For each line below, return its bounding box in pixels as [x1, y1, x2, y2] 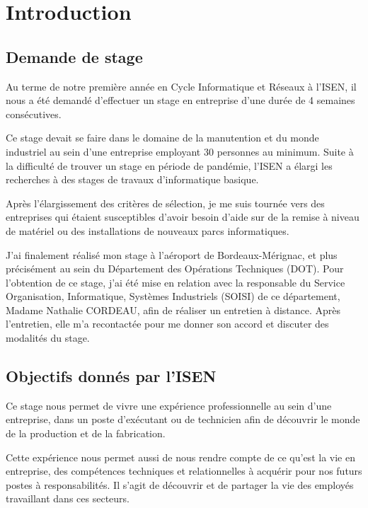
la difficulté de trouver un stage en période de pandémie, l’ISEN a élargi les [6, 158, 333, 173]
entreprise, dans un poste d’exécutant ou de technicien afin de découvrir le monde [6, 412, 360, 427]
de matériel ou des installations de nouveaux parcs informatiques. [6, 223, 289, 238]
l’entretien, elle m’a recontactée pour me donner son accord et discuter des [6, 316, 329, 331]
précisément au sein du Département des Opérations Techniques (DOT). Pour [6, 261, 344, 276]
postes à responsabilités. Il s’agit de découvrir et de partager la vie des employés [6, 477, 354, 492]
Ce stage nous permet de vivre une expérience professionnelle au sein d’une [6, 398, 332, 412]
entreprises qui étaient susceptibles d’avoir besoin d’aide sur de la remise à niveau [6, 209, 360, 224]
